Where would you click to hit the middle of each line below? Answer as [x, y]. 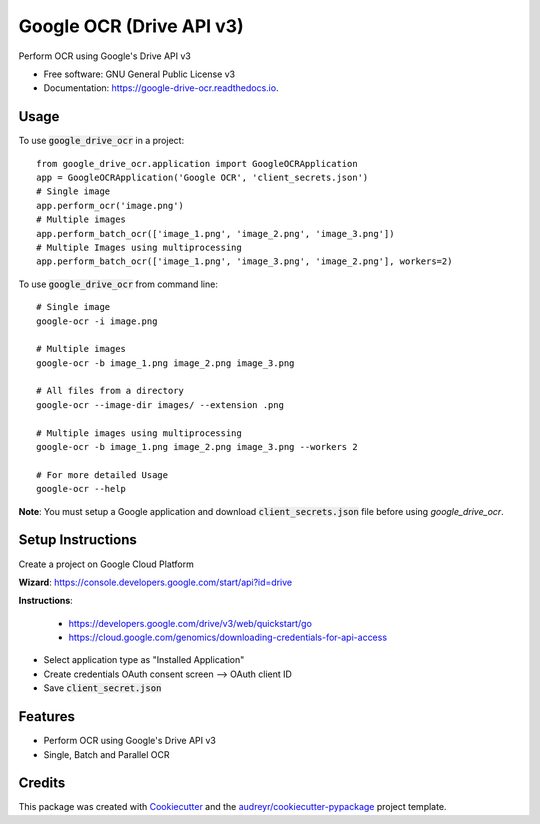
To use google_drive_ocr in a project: [101, 141]
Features [46, 716]
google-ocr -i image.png [97, 321]
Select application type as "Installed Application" [144, 660]
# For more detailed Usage [102, 474]
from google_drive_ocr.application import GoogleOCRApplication [197, 163]
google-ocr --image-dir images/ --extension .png [160, 404]
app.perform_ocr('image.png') [110, 205]
